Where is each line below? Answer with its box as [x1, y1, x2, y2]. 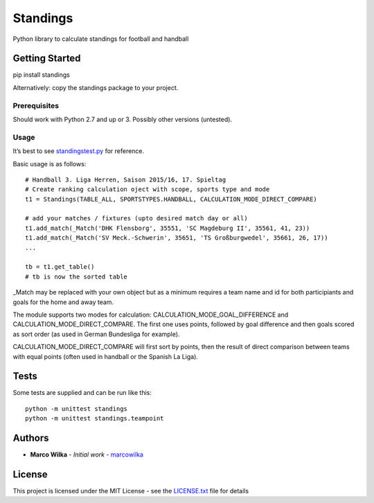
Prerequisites [12, 100, 59, 110]
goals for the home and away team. [12, 298, 114, 306]
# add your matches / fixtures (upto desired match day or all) [25, 215, 249, 222]
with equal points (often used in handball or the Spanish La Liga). [12, 352, 199, 360]
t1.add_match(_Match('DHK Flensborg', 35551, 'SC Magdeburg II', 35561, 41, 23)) [25, 224, 310, 232]
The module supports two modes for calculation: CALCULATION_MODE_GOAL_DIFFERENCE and [12, 310, 289, 319]
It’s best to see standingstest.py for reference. [12, 147, 145, 155]
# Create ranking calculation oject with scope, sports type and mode [25, 186, 270, 193]
